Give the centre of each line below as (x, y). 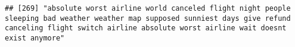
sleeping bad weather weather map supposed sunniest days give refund (148, 18)
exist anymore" (35, 38)
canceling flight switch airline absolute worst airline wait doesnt (146, 28)
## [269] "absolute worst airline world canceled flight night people (148, 8)
